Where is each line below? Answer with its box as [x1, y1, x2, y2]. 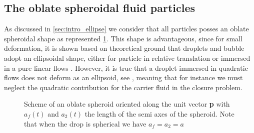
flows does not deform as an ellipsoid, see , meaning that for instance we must [4, 72, 243, 83]
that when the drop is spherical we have [24, 118, 146, 129]
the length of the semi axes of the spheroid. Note [84, 108, 234, 119]
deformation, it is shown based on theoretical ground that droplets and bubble [4, 43, 244, 53]
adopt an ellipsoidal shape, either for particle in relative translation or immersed [4, 52, 250, 63]
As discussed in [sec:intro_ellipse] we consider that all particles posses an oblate [4, 23, 249, 34]
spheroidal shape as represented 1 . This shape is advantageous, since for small [4, 33, 242, 43]
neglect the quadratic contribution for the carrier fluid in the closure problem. [4, 82, 242, 92]
